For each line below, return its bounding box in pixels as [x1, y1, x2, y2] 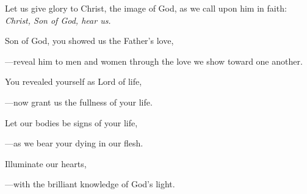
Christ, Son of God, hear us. [5, 13, 111, 26]
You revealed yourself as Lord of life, [5, 75, 142, 88]
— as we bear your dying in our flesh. [5, 137, 143, 149]
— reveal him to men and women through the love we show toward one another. [5, 54, 303, 67]
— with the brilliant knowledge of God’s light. [5, 178, 175, 190]
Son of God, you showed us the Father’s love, [5, 34, 174, 47]
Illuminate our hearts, [5, 157, 87, 170]
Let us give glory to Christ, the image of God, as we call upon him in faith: [5, 2, 287, 14]
